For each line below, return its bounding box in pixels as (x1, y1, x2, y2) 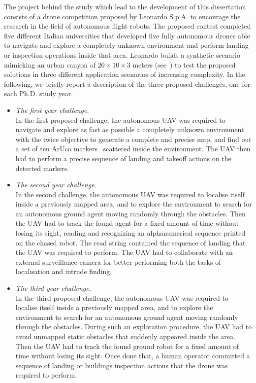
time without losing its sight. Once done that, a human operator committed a (15, 350, 250, 361)
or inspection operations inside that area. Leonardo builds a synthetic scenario (4, 49, 240, 60)
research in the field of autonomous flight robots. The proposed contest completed (4, 21, 251, 31)
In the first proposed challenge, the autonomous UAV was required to (15, 114, 225, 125)
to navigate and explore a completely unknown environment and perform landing (4, 40, 249, 50)
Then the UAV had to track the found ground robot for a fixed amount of (15, 341, 239, 351)
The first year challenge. (15, 104, 89, 115)
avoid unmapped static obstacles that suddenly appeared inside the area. (15, 331, 235, 341)
